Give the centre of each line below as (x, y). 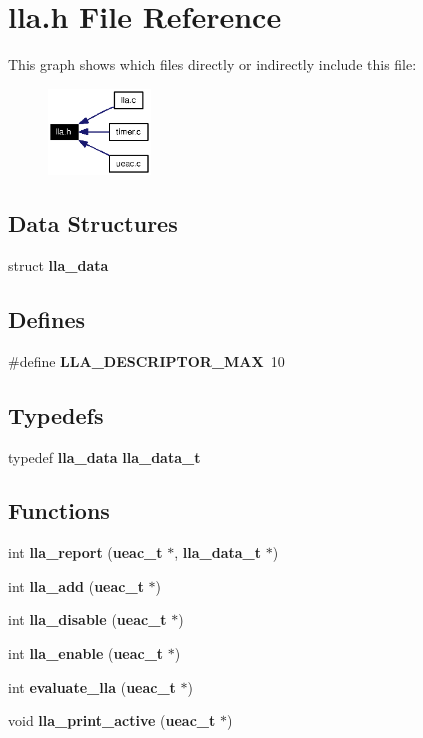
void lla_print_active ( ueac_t (112, 720)
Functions (59, 510)
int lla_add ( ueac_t (76, 585)
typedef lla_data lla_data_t (104, 456)
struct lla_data (58, 264)
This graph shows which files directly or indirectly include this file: (212, 64)
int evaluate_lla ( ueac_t (92, 686)
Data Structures (93, 223)
